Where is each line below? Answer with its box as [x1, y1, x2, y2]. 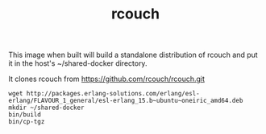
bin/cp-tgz [8, 118, 45, 126]
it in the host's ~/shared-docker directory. [8, 59, 148, 68]
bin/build [8, 111, 42, 119]
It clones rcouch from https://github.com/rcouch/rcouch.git [8, 74, 206, 84]
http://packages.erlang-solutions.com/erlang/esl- [26, 90, 200, 98]
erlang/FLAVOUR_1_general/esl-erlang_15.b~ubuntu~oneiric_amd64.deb [8, 97, 243, 105]
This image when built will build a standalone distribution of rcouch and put [8, 50, 258, 60]
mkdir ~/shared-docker [8, 104, 85, 112]
